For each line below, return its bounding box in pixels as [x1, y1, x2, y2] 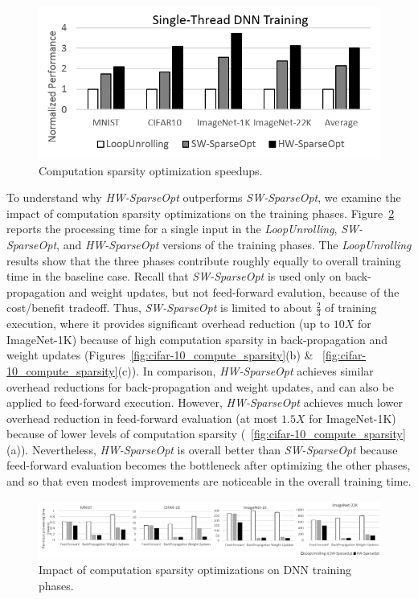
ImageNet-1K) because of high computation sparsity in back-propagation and [6, 330, 387, 347]
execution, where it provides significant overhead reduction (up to [6, 315, 330, 332]
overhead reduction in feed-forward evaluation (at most [6, 409, 278, 426]
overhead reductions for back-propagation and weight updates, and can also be [6, 378, 394, 395]
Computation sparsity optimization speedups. [39, 162, 263, 178]
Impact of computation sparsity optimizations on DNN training [39, 561, 352, 578]
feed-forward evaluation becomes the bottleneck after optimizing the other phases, [6, 457, 411, 474]
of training [325, 299, 377, 316]
